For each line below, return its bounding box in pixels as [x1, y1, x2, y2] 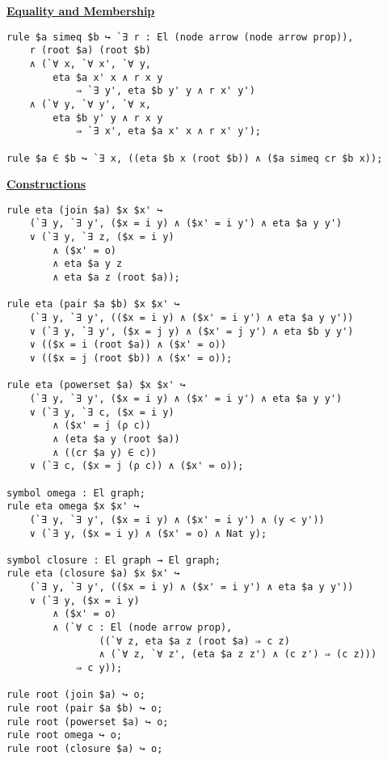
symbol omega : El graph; [6, 487, 145, 499]
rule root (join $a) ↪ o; [6, 689, 145, 701]
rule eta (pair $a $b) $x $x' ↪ [6, 298, 180, 310]
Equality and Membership [6, 2, 155, 19]
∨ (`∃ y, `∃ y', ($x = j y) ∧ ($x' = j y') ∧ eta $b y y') [29, 325, 354, 337]
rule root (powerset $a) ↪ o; [6, 716, 169, 728]
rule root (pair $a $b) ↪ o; [6, 703, 163, 715]
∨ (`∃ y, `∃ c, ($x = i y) [29, 406, 175, 418]
